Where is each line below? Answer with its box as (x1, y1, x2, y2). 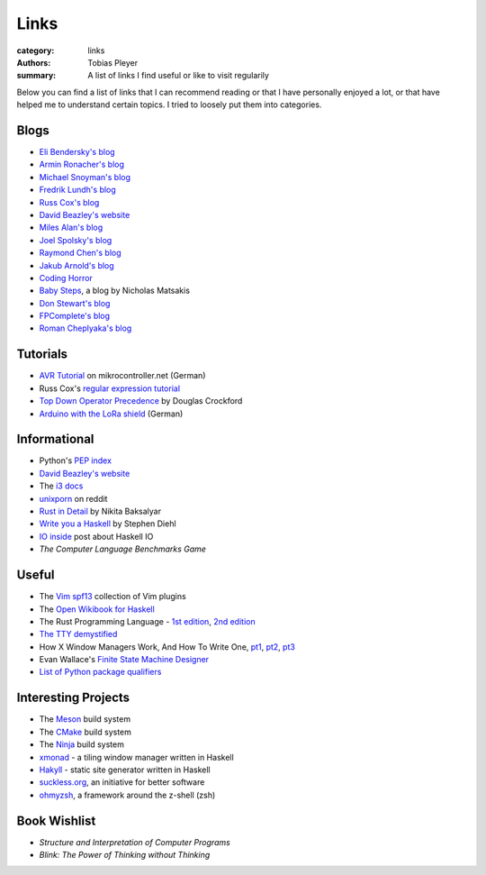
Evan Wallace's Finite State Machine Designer (39, 654, 210, 665)
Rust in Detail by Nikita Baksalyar (39, 506, 162, 517)
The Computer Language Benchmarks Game (39, 543, 207, 554)
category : (16, 45, 55, 56)
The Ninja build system (39, 739, 125, 750)
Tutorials (16, 347, 67, 362)
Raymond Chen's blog (39, 248, 121, 259)
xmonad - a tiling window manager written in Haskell (39, 752, 234, 762)
